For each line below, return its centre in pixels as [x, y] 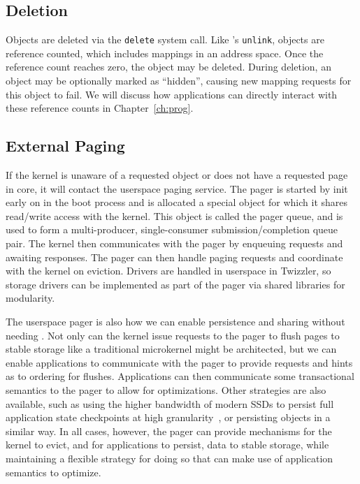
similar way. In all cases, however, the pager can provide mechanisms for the [169, 431]
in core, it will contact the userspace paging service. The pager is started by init [177, 188]
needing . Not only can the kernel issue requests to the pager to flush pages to [173, 335]
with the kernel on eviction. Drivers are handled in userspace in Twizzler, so [168, 271]
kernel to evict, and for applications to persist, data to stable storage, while [167, 445]
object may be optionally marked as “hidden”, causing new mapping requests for [179, 81]
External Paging [65, 146]
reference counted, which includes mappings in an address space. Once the [165, 53]
